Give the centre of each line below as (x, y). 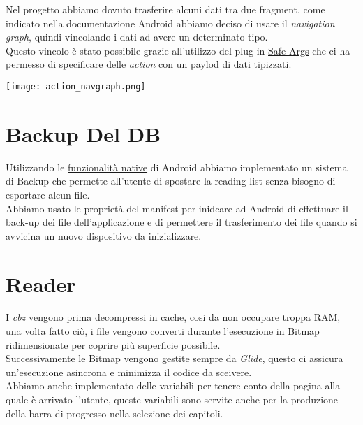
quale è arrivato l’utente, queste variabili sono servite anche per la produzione (172, 399)
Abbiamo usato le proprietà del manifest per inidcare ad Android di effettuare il (177, 208)
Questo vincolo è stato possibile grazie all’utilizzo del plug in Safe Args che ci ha (178, 50)
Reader (41, 283)
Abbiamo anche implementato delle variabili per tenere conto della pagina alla (173, 386)
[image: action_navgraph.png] (76, 86)
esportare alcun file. (48, 194)
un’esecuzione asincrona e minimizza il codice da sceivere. (129, 372)
